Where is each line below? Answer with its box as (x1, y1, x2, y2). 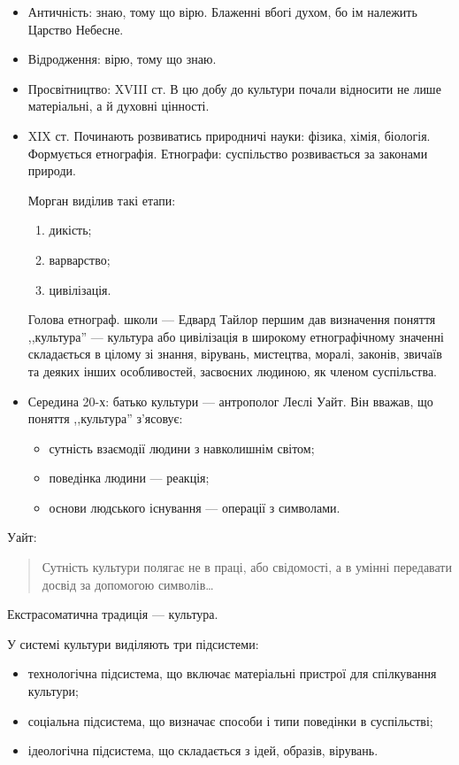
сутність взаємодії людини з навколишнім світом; (49, 438, 315, 457)
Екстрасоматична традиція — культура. (7, 605, 218, 623)
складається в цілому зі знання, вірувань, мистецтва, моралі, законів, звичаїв (27, 344, 442, 363)
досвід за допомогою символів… (42, 575, 214, 593)
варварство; (49, 250, 111, 268)
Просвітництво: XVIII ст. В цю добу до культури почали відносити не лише (27, 79, 441, 97)
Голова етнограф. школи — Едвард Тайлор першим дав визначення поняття (27, 310, 436, 328)
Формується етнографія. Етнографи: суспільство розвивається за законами (27, 143, 428, 162)
